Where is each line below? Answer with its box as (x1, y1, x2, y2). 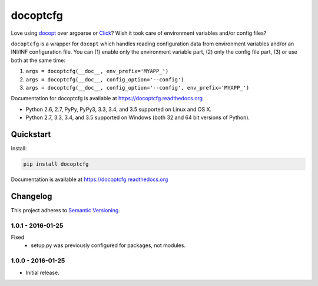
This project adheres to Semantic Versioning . (11, 206, 120, 213)
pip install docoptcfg (23, 160, 89, 167)
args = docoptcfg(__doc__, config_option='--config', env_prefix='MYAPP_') (25, 84, 250, 91)
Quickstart (11, 129, 51, 139)
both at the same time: (11, 57, 66, 64)
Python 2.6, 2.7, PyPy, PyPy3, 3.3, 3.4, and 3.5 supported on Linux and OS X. (25, 106, 212, 113)
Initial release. (25, 269, 59, 276)
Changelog (11, 191, 52, 201)
